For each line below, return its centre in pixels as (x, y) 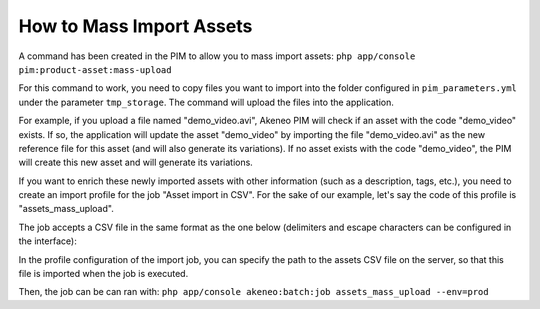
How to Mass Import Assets (135, 26)
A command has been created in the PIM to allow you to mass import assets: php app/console (217, 56)
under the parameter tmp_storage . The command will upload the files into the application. (206, 102)
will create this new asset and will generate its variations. (136, 162)
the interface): (47, 241)
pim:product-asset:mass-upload (95, 69)
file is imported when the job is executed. (103, 274)
